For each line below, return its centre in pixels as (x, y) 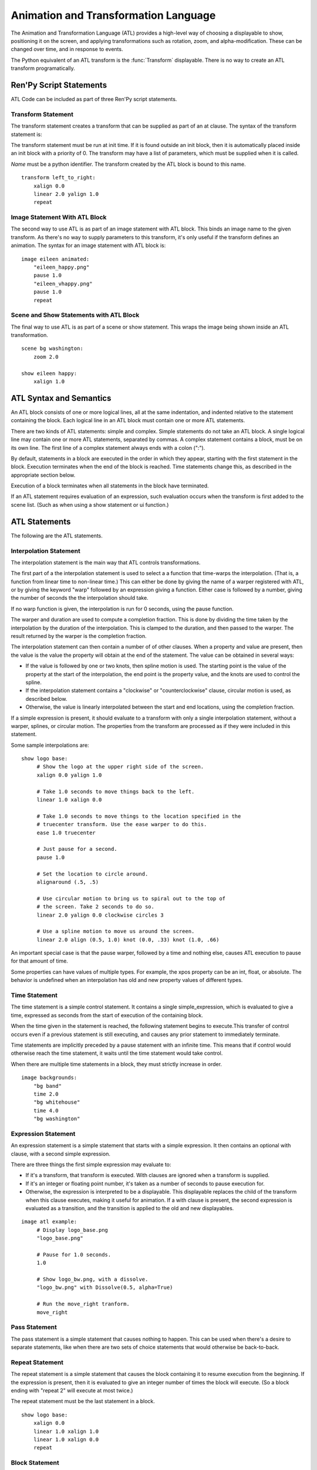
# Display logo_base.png (72, 1230)
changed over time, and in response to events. (67, 49)
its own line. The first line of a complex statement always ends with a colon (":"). (108, 447)
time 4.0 (46, 1110)
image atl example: (49, 1222)
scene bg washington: (52, 349)
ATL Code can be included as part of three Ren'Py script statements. (94, 99)
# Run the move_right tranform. (83, 1304)
